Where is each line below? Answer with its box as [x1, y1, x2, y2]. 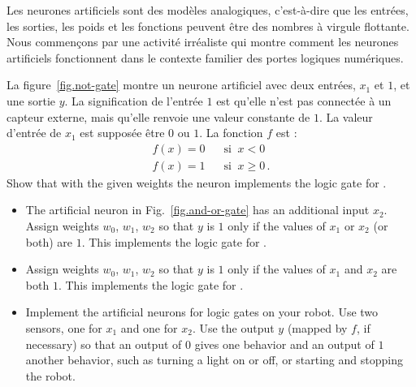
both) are [25, 233, 73, 250]
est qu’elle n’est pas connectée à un [216, 92, 392, 109]
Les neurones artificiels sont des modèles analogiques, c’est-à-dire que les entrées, [6, 2, 409, 18]
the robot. [25, 367, 76, 384]
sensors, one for [25, 319, 102, 336]
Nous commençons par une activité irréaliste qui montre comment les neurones [6, 33, 399, 50]
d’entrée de [6, 124, 62, 141]
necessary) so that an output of [25, 335, 182, 352]
